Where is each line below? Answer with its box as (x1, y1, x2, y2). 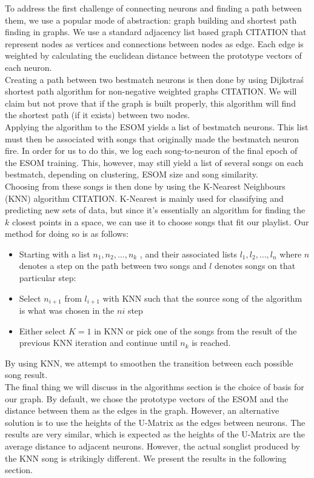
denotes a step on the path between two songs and (19, 259, 207, 272)
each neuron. (5, 61, 52, 73)
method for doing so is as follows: (5, 227, 129, 240)
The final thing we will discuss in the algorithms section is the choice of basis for (5, 380, 304, 393)
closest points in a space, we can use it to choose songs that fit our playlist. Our (12, 215, 309, 228)
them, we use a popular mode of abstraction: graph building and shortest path (5, 13, 297, 26)
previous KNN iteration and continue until (19, 336, 178, 349)
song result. (5, 368, 48, 381)
